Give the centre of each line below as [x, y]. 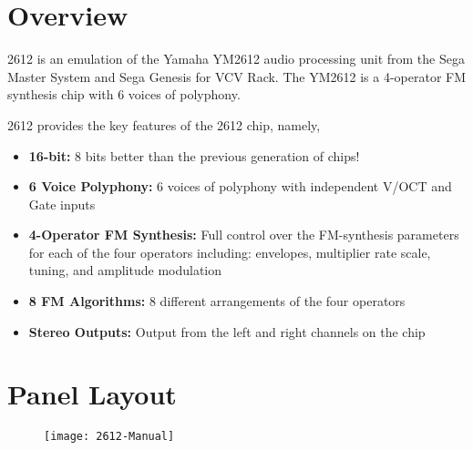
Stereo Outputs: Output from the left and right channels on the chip [227, 331]
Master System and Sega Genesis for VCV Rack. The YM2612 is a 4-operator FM [237, 76]
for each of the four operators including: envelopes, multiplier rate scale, [230, 252]
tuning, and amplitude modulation [125, 270]
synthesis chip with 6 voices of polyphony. [124, 94]
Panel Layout [92, 394]
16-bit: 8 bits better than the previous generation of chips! [194, 155]
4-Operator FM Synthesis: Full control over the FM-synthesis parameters [244, 235]
